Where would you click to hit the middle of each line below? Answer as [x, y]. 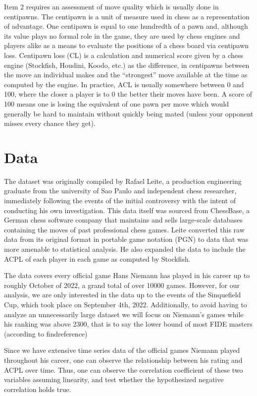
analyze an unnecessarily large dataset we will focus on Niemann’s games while [124, 314]
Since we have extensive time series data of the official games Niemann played [122, 350]
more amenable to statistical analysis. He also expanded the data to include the [125, 249]
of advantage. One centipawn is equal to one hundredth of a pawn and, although [126, 26]
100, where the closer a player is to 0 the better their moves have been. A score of [128, 94]
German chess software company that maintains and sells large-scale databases [123, 220]
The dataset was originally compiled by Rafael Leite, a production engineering [123, 181]
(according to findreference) [46, 333]
